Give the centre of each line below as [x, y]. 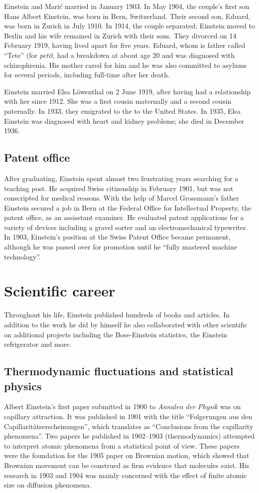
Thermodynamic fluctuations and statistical [119, 371]
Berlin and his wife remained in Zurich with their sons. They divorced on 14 [120, 35]
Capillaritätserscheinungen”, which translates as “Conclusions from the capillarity [129, 426]
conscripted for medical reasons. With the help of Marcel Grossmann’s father [122, 198]
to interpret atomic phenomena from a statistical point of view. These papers [122, 445]
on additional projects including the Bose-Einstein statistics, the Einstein [116, 334]
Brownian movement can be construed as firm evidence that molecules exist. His [127, 465]
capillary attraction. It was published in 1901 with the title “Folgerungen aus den [128, 416]
